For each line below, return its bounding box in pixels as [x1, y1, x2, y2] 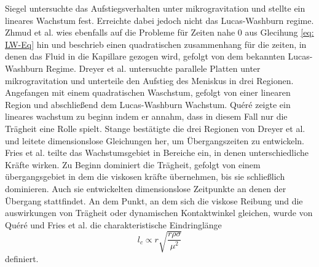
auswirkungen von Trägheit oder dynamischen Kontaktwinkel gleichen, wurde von [5, 206, 313, 219]
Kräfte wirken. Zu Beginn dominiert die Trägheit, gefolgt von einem [5, 158, 261, 171]
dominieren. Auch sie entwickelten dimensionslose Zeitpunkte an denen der [5, 182, 286, 195]
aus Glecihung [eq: [245, 26, 314, 39]
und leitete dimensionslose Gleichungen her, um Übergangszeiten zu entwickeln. [5, 134, 304, 147]
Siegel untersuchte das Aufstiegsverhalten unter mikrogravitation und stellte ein [5, 2, 305, 14]
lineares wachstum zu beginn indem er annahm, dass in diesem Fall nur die [5, 110, 288, 123]
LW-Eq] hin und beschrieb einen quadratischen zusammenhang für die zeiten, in [5, 37, 307, 50]
